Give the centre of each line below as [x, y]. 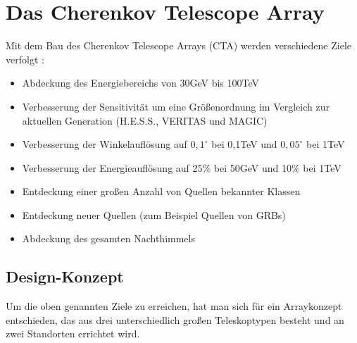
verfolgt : [25, 59]
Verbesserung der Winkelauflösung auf [105, 144]
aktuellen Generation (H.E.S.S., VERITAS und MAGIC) [145, 120]
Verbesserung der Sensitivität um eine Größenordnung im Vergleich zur [176, 106]
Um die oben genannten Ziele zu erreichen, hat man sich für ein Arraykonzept [174, 306]
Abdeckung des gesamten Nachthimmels [108, 238]
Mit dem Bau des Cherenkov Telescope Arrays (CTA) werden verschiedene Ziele [179, 45]
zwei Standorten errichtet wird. [73, 333]
